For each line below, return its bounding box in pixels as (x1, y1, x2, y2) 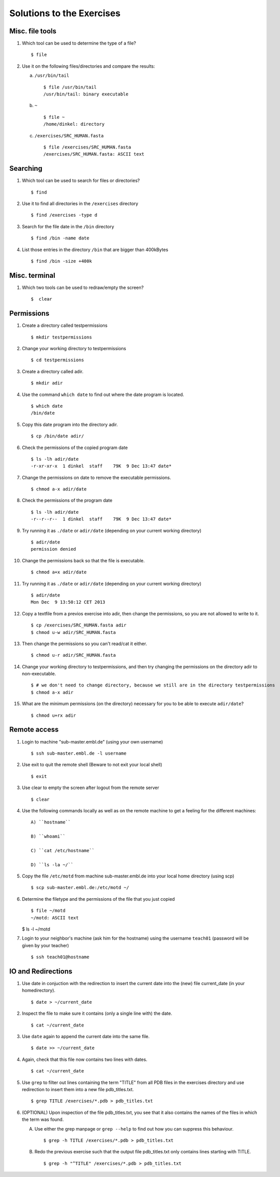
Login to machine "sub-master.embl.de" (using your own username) (22, 739, 163, 745)
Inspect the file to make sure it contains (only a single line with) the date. (22, 1010, 172, 1016)
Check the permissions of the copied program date (22, 445, 128, 451)
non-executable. (22, 671, 56, 677)
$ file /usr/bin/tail (43, 84, 97, 90)
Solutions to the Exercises (9, 8, 121, 19)
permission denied (31, 546, 77, 552)
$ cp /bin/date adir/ (31, 433, 84, 439)
